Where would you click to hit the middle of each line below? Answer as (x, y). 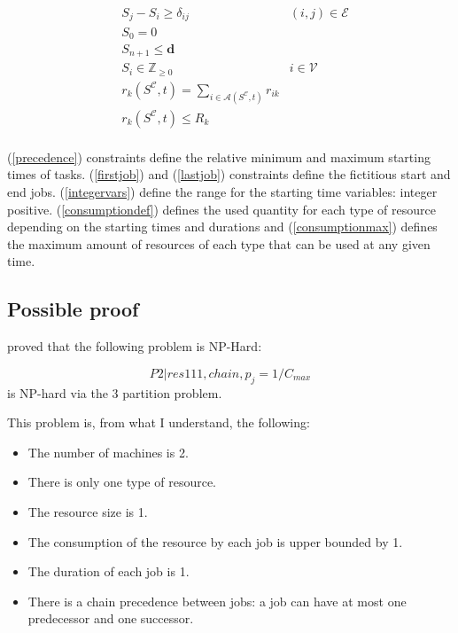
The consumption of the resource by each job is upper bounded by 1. (215, 541)
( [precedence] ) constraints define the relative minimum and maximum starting (219, 156)
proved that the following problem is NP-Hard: (135, 346)
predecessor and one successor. (111, 618)
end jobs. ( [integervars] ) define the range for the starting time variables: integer (222, 192)
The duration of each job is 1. (109, 571)
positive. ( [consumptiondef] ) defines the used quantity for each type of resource (221, 209)
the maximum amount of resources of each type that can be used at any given (219, 243)
